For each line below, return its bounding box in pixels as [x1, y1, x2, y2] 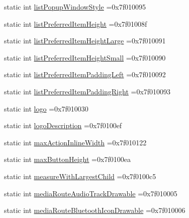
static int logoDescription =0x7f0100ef [4, 120, 122, 131]
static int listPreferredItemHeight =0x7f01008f [4, 18, 147, 29]
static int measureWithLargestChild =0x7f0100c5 [4, 171, 156, 181]
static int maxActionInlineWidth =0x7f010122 [4, 137, 147, 147]
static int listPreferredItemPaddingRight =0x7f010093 [4, 86, 171, 96]
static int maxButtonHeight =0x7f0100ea [4, 154, 131, 165]
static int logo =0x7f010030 [4, 103, 88, 114]
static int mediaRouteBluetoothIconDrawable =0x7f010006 [4, 205, 185, 215]
